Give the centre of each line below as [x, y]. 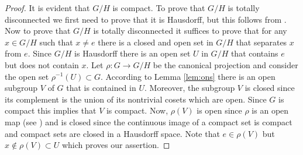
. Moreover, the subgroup [190, 88]
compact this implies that [51, 110]
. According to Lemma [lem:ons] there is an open [188, 76]
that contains [254, 53]
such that [56, 42]
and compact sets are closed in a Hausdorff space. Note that [112, 133]
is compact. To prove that [159, 8]
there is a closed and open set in [156, 42]
